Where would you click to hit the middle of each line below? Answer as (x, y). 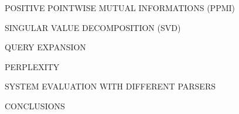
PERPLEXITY (32, 66)
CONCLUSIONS (35, 106)
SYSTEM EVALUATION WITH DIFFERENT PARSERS (110, 86)
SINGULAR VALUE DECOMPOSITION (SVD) (93, 27)
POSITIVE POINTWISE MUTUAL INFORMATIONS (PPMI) (120, 8)
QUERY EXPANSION (45, 47)
